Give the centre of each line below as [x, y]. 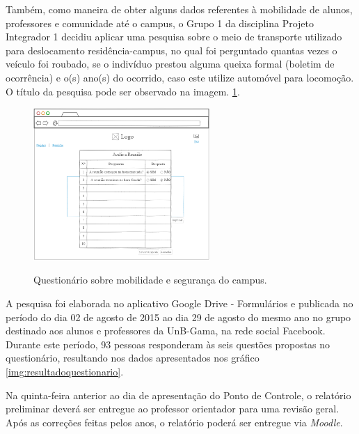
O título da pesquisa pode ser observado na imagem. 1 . [123, 91]
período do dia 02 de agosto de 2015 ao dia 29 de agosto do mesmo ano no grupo [178, 317]
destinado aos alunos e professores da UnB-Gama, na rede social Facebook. [166, 331]
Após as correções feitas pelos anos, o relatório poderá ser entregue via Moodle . [174, 422]
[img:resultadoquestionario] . [65, 372]
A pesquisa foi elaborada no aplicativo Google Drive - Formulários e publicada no [179, 303]
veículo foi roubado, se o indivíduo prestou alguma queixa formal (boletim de [170, 64]
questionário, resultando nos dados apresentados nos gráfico [133, 358]
